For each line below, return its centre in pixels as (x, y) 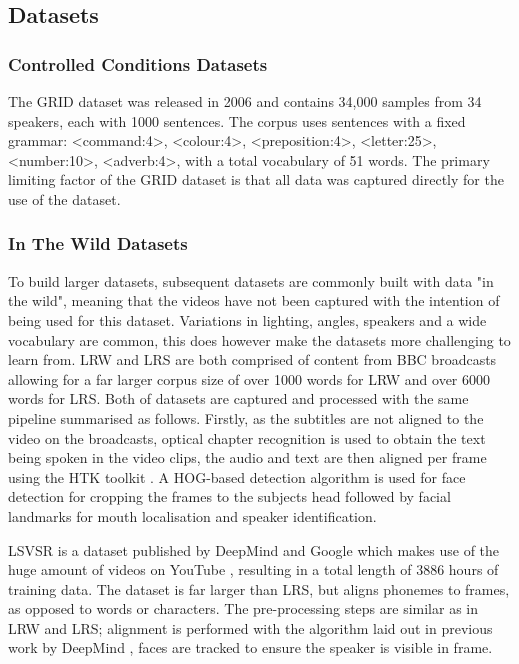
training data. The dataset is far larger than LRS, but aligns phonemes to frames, (259, 588)
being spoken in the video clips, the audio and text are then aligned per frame (247, 457)
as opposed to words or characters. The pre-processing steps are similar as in (243, 608)
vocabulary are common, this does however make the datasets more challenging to (259, 339)
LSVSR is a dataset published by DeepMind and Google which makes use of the (254, 549)
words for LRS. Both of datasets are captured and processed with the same (238, 398)
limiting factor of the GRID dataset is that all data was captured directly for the (256, 179)
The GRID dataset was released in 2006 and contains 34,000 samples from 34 (245, 101)
